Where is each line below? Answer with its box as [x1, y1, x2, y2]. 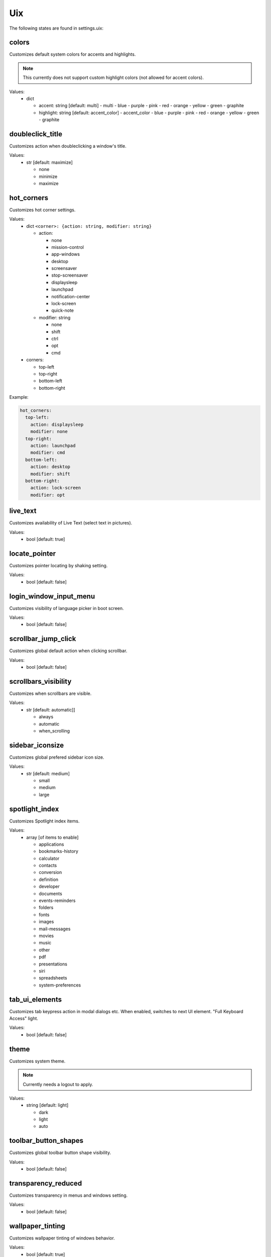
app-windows [51, 251, 80, 257]
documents [39, 890, 62, 896]
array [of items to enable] [26, 834, 79, 840]
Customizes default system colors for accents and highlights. [9, 51, 136, 57]
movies [39, 933, 54, 939]
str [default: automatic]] [26, 706, 75, 712]
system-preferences [39, 982, 81, 988]
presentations [39, 961, 68, 967]
